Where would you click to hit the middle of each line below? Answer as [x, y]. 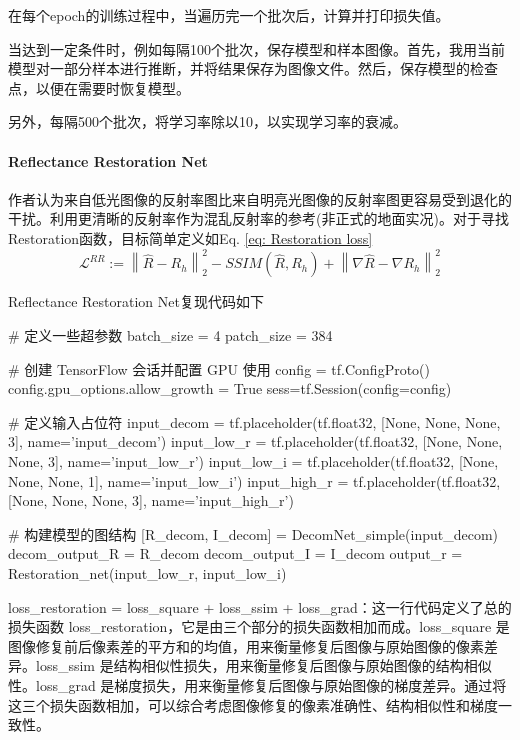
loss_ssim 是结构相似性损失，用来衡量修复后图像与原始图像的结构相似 [263, 665]
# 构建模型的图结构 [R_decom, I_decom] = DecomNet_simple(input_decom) [253, 533]
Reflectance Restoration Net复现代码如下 [136, 301]
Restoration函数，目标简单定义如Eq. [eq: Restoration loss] [190, 237]
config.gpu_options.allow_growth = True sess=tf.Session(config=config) [230, 388]
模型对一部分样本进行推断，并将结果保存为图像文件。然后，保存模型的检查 [253, 68]
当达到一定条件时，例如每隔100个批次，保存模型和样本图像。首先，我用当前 [256, 48]
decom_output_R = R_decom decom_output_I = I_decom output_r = [235, 553]
